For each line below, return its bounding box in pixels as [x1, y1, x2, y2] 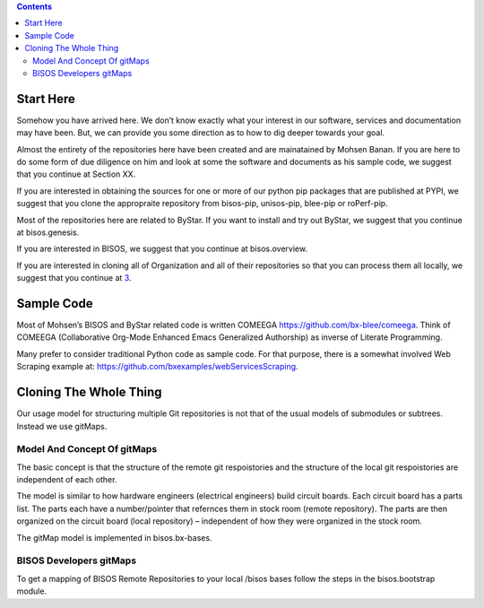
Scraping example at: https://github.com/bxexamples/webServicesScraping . [16, 361, 299, 372]
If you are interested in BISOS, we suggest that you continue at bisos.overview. [16, 243, 308, 255]
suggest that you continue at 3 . [16, 273, 132, 283]
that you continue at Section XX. [16, 169, 136, 179]
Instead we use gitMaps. [16, 421, 108, 431]
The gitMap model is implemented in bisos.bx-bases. [16, 532, 212, 543]
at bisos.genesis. [16, 227, 80, 238]
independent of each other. [16, 474, 117, 485]
